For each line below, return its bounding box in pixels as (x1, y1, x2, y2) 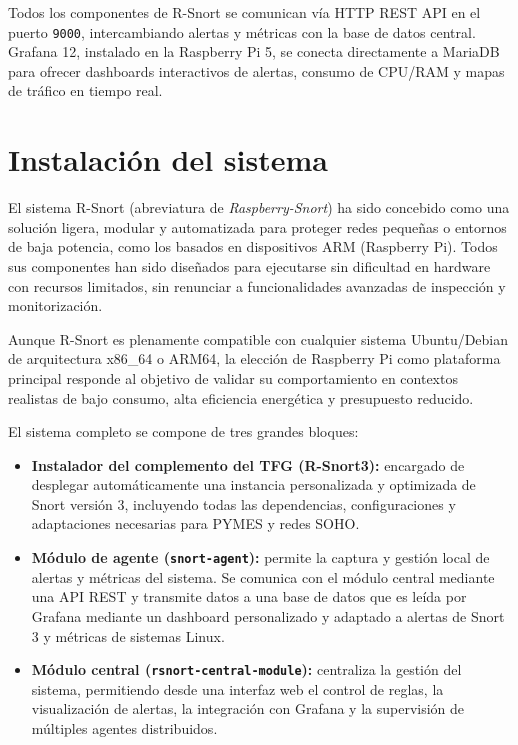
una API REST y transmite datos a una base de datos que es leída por (31, 586, 467, 607)
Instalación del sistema (8, 139, 328, 180)
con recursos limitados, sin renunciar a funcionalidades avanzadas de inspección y (8, 275, 506, 296)
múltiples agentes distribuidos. (31, 717, 218, 738)
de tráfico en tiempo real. (8, 80, 163, 101)
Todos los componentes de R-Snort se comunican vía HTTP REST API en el (8, 2, 481, 22)
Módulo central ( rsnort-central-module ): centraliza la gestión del (31, 659, 462, 680)
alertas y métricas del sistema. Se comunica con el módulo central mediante (31, 566, 495, 587)
